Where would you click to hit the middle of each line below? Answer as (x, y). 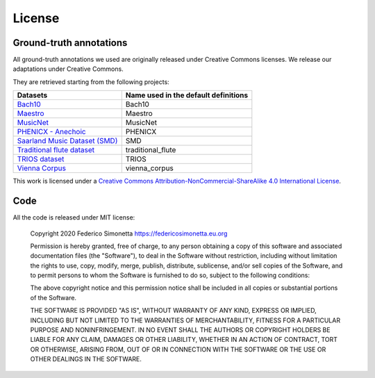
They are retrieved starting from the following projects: (91, 82)
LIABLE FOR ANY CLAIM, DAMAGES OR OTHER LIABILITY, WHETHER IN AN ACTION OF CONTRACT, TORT (184, 340)
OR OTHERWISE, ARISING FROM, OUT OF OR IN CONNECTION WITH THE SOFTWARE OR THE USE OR (178, 349)
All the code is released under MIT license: (74, 217)
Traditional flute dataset (56, 150)
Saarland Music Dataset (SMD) (67, 141)
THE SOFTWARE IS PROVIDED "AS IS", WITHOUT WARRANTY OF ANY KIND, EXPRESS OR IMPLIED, (174, 311)
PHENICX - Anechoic (51, 132)
